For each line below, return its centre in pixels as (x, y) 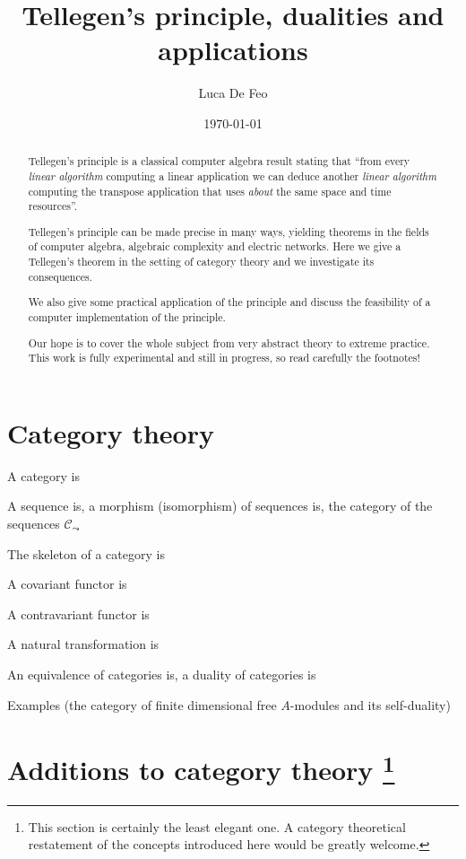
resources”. (53, 206)
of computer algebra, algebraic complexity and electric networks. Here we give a (215, 246)
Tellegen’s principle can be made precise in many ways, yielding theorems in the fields (229, 231)
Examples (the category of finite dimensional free (142, 704)
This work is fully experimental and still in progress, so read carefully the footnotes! (224, 358)
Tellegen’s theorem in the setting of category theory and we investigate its (201, 262)
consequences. (60, 276)
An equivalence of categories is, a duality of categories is (162, 674)
